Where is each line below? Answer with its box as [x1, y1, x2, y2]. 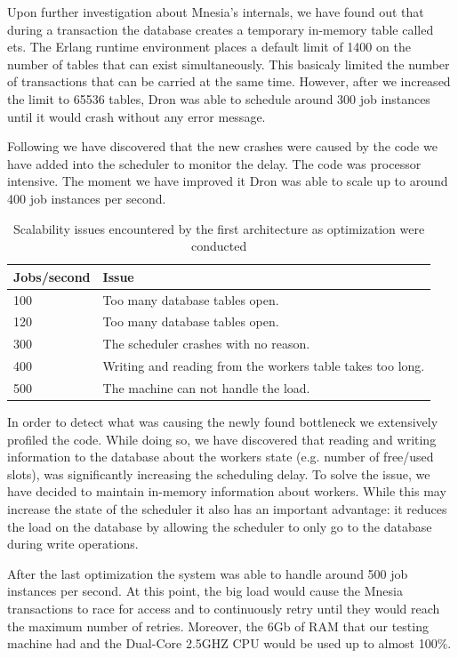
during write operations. [7, 534, 139, 553]
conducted [190, 237, 247, 255]
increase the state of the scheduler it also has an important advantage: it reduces [7, 500, 447, 518]
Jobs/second [13, 267, 91, 285]
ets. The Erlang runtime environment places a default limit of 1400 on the [7, 37, 411, 56]
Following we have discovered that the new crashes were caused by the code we [7, 137, 438, 156]
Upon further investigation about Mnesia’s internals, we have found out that [7, 3, 424, 20]
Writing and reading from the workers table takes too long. [102, 357, 425, 375]
